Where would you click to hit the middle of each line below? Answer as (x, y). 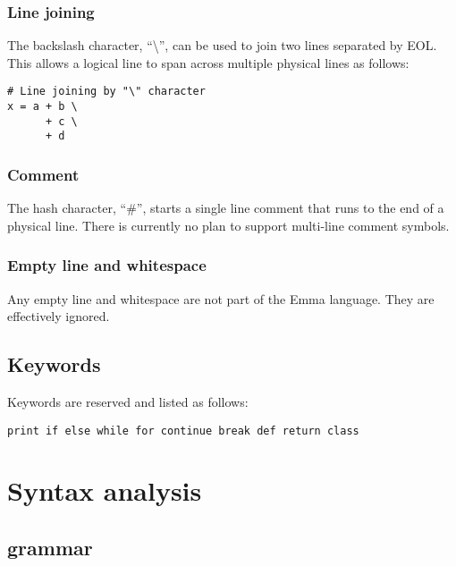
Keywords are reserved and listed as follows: (128, 402)
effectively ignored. (59, 316)
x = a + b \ (42, 107)
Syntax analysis (105, 490)
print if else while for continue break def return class (183, 431)
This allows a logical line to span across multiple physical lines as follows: (208, 62)
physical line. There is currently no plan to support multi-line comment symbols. (228, 225)
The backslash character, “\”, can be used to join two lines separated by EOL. (222, 45)
